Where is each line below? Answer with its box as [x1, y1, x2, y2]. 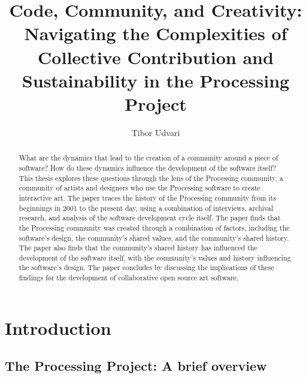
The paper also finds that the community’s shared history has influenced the [19, 243, 257, 253]
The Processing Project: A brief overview [5, 356, 267, 375]
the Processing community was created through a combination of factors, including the [19, 222, 290, 232]
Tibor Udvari [131, 126, 180, 138]
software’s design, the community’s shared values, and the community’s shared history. [19, 232, 289, 243]
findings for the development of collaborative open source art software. [19, 273, 239, 283]
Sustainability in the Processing [22, 68, 290, 92]
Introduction [5, 315, 111, 340]
